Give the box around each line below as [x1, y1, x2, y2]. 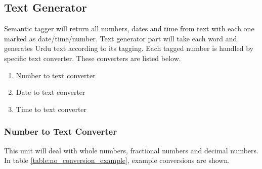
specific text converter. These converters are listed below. [4, 52, 181, 63]
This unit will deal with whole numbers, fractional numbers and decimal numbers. [4, 145, 258, 155]
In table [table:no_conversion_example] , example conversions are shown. [4, 155, 230, 165]
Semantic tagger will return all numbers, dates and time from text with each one [4, 23, 254, 34]
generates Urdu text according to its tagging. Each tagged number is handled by [4, 43, 253, 53]
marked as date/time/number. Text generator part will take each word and [4, 33, 237, 43]
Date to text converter [16, 87, 85, 97]
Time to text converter [16, 103, 87, 114]
